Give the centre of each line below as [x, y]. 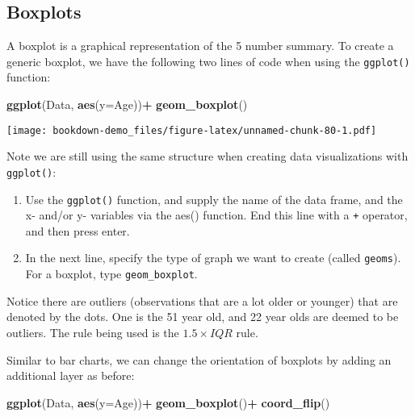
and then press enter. [78, 230]
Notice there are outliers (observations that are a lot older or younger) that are [202, 300]
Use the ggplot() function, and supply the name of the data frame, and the [214, 199]
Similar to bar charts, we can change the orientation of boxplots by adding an [199, 359]
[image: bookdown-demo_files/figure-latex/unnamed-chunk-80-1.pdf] [192, 130]
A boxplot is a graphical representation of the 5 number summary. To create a [200, 46]
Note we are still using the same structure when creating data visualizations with [207, 156]
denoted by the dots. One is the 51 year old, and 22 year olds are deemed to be [203, 317]
